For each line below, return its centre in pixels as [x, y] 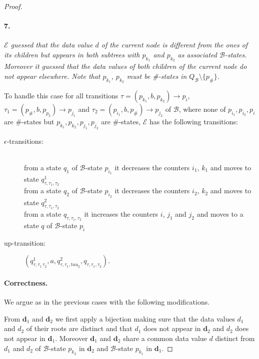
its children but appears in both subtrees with [72, 54]
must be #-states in [157, 76]
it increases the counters [121, 213]
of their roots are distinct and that [79, 328]
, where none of [202, 109]
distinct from [235, 338]
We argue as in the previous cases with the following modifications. [107, 302]
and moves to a [220, 213]
